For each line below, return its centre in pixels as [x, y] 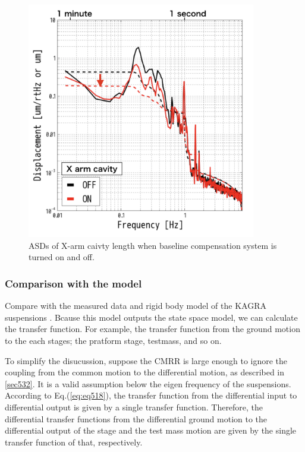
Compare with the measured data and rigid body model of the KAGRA [136, 306]
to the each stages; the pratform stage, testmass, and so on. [113, 341]
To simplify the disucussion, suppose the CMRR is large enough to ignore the [146, 360]
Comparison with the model [73, 283]
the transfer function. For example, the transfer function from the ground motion [152, 329]
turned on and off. [62, 257]
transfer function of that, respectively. [74, 442]
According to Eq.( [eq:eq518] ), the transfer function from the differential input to [151, 395]
